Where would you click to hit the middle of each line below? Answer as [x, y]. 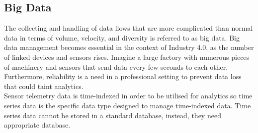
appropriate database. [37, 125]
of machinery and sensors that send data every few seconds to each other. [116, 66]
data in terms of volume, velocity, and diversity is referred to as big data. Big [122, 37]
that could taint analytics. [44, 86]
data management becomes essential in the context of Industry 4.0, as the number [129, 47]
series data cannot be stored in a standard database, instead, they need [113, 115]
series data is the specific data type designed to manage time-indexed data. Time [128, 105]
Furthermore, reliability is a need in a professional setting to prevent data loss [123, 76]
